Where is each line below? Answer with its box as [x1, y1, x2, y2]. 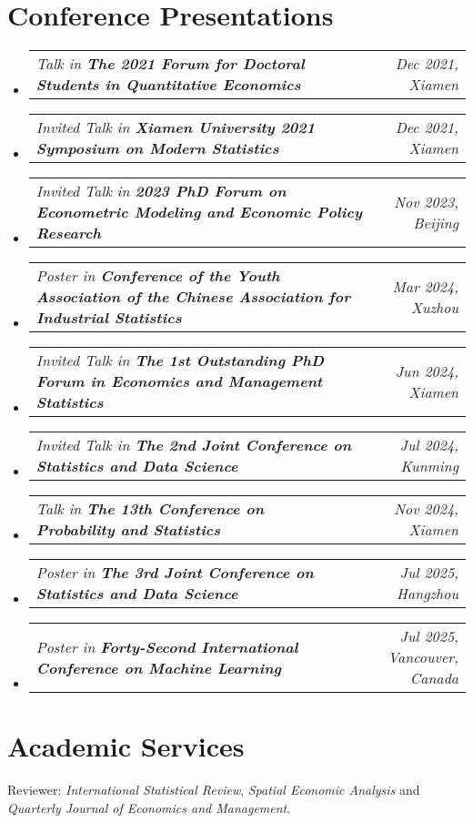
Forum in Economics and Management [35, 371, 323, 392]
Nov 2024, [394, 498, 458, 520]
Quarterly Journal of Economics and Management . [7, 798, 291, 817]
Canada [409, 667, 458, 689]
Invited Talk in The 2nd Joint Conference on [35, 434, 352, 456]
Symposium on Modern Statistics [35, 137, 279, 159]
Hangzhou [397, 583, 458, 605]
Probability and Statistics [35, 519, 221, 541]
